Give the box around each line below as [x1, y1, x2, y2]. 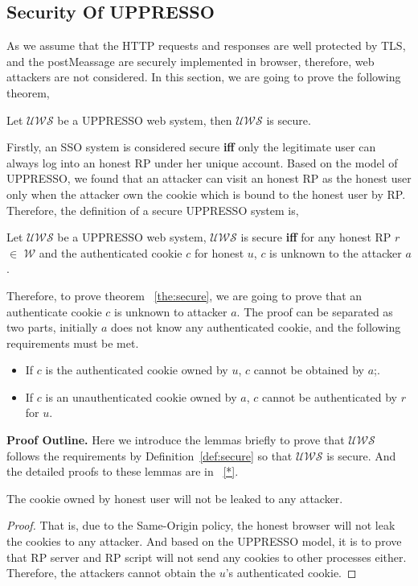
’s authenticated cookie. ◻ [225, 564, 357, 581]
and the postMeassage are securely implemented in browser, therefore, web [6, 52, 375, 69]
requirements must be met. [6, 334, 139, 351]
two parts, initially [6, 319, 98, 336]
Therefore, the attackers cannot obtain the [6, 564, 215, 581]
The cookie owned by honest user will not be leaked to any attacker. [6, 489, 343, 506]
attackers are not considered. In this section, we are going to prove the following [6, 68, 401, 85]
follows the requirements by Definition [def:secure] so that [6, 447, 293, 464]
